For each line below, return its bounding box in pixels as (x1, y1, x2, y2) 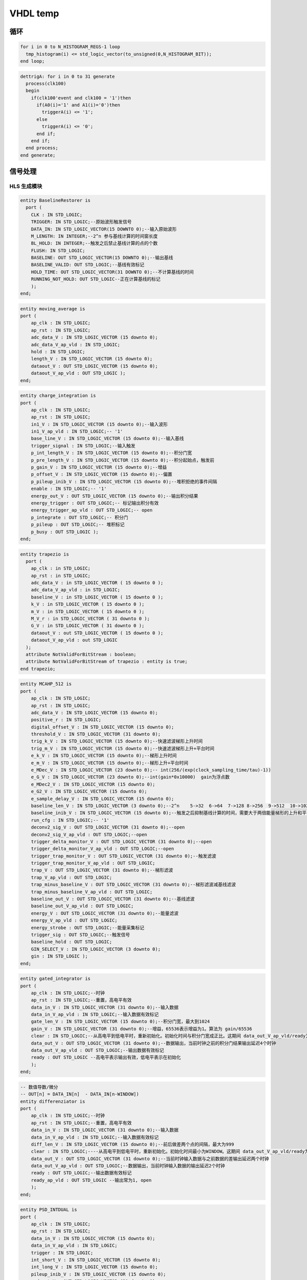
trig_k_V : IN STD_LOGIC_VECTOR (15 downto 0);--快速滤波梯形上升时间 (31, 738, 203, 744)
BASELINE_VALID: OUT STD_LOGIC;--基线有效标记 (31, 262, 145, 268)
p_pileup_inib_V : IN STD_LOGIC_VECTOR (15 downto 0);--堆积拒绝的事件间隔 (31, 479, 217, 484)
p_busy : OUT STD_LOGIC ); (31, 529, 99, 535)
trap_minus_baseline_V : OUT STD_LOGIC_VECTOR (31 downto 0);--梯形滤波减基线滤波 (31, 882, 236, 888)
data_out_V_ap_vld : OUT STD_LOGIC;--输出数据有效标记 (31, 1048, 164, 1053)
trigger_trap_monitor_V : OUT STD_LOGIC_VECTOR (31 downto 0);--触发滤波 (31, 853, 216, 859)
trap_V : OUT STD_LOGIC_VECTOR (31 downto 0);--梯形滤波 (31, 867, 173, 873)
